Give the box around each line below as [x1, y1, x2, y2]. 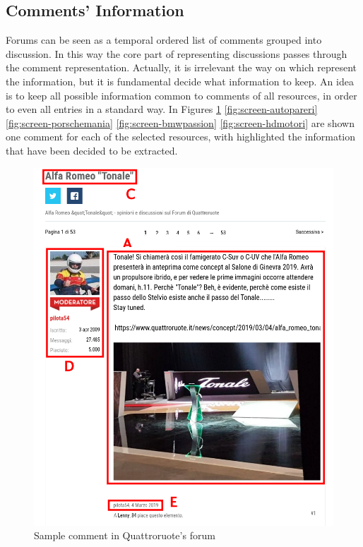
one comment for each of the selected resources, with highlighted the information [6, 129, 356, 144]
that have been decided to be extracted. [6, 143, 178, 157]
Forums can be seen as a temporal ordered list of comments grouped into [6, 32, 322, 47]
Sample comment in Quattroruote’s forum [34, 528, 215, 543]
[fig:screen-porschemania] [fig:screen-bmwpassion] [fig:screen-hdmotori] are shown [6, 115, 355, 130]
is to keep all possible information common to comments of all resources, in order [6, 88, 357, 102]
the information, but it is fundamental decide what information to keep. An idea [6, 73, 354, 88]
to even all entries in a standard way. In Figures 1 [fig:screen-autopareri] [6, 102, 318, 116]
